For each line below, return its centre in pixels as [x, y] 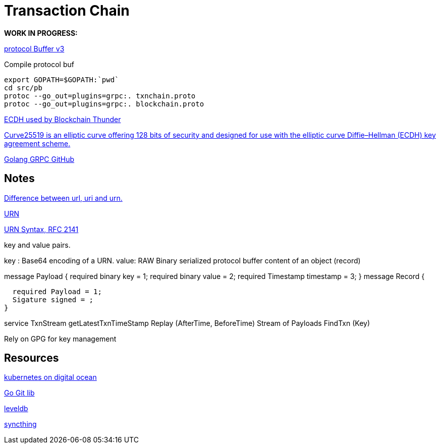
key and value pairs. [37, 245]
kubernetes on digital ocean [50, 377]
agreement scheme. [37, 143]
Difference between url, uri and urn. [63, 198]
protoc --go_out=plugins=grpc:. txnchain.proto [100, 96]
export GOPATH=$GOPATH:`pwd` [62, 79]
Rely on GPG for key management [60, 339]
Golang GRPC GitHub [39, 159]
